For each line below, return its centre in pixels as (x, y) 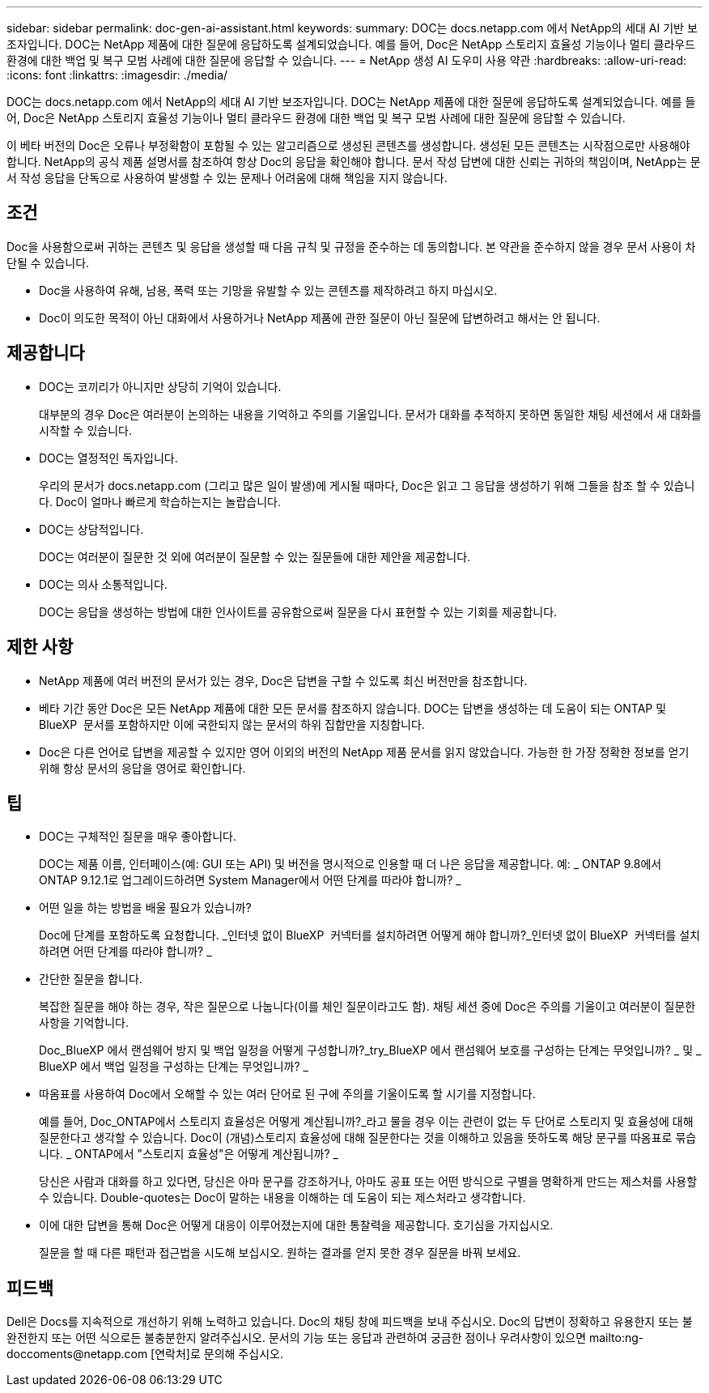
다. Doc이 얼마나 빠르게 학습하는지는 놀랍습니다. (160, 501)
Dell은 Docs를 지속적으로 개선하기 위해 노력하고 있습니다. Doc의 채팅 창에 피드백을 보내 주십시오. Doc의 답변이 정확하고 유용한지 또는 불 (350, 1322)
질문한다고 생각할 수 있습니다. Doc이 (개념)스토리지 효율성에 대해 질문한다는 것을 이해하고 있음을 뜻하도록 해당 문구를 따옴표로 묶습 (368, 1138)
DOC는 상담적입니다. (91, 529)
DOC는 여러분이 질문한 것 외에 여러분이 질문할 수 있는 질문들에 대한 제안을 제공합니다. (255, 556)
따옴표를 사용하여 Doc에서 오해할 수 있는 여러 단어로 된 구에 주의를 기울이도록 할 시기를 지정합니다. (287, 1094)
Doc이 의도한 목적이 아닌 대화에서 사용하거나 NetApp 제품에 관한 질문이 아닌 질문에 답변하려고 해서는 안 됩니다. (320, 317)
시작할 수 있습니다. (85, 430)
